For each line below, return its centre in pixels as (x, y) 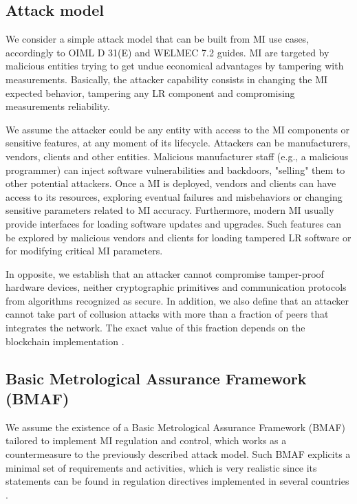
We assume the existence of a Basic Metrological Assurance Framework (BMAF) (176, 427)
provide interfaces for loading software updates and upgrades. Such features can (173, 223)
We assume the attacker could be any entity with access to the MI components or (178, 129)
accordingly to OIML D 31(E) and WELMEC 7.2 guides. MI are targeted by (167, 52)
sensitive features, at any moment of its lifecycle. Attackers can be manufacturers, (178, 143)
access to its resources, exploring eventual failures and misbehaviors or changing (174, 196)
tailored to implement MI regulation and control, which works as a (146, 440)
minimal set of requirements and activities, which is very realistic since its (161, 467)
